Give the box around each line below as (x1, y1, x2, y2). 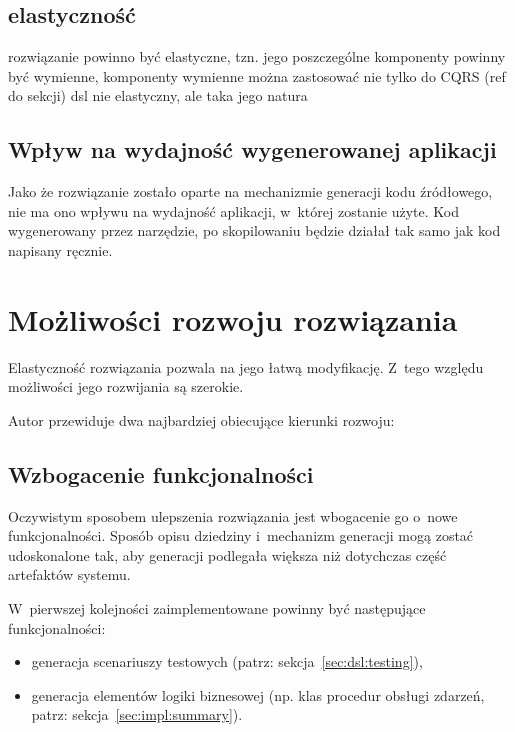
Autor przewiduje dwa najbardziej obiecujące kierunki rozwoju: (8, 409, 395, 430)
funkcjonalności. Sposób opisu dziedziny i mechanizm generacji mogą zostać (8, 525, 474, 546)
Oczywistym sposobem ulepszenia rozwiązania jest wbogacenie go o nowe (8, 505, 458, 526)
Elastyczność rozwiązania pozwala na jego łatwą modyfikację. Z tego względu (8, 356, 484, 377)
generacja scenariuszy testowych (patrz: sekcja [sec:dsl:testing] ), (31, 651, 423, 672)
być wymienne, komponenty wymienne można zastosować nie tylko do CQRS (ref (8, 65, 506, 86)
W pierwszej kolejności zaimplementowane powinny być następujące (8, 598, 426, 619)
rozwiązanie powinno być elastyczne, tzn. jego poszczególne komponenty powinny (8, 46, 506, 67)
